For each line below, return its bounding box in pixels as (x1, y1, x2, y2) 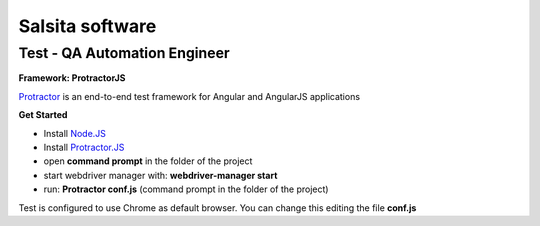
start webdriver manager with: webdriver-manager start (43, 169, 278, 181)
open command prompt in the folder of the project (43, 155, 253, 167)
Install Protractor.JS (43, 141, 125, 153)
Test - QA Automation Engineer (18, 44, 230, 62)
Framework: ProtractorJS (18, 72, 126, 84)
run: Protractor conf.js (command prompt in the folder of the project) (43, 183, 329, 195)
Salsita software (18, 15, 157, 37)
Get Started (18, 109, 68, 121)
